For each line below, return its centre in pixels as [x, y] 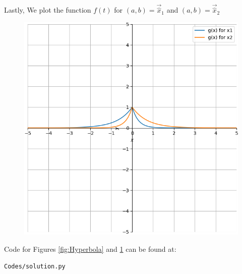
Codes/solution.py [35, 266]
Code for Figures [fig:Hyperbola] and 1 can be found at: [90, 249]
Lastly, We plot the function [48, 10]
